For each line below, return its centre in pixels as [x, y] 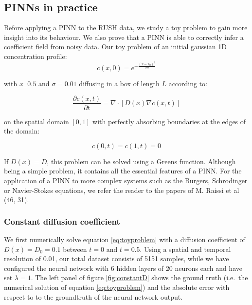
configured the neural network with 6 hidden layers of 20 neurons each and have [123, 268]
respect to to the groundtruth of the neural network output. [93, 296]
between [75, 249]
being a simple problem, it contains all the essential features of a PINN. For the [123, 171]
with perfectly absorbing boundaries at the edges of [169, 121]
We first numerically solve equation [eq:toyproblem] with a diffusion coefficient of [125, 239]
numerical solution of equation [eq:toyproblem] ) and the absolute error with [117, 287]
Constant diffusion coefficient [62, 221]
